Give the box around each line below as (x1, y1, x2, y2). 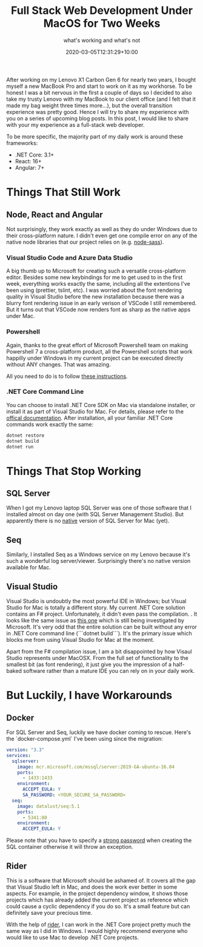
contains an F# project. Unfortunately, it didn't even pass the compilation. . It (6, 610, 198, 618)
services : (6, 752, 32, 758)
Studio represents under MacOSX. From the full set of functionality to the (6, 655, 189, 662)
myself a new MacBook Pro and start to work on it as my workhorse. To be (6, 83, 193, 90)
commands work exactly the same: (6, 420, 94, 428)
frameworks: (6, 139, 38, 146)
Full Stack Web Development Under (11, 4, 193, 18)
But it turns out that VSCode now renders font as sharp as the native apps (6, 306, 191, 313)
